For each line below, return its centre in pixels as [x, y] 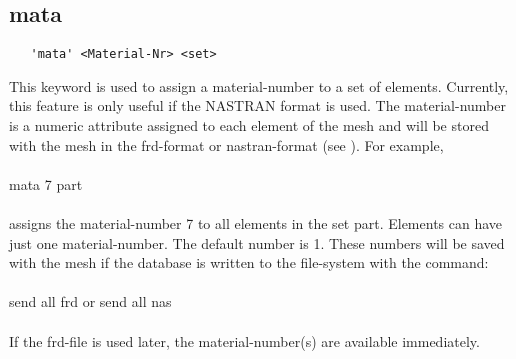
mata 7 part [46, 183]
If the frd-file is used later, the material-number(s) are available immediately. [244, 340]
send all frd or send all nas [90, 301]
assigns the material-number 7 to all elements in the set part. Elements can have [256, 223]
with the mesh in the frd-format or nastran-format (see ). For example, [226, 144]
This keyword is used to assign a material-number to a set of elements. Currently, [259, 85]
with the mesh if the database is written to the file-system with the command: [249, 262]
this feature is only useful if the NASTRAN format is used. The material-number [257, 105]
